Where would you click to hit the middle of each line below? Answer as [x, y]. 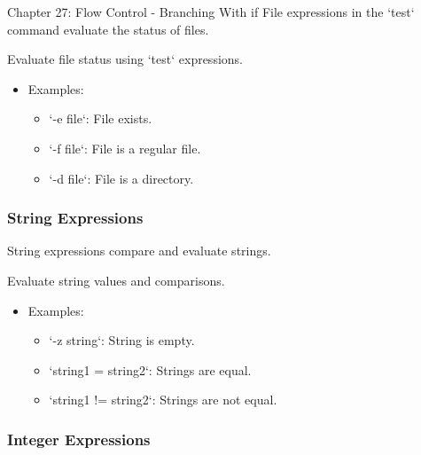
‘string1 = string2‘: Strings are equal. [150, 369]
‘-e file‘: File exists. [101, 118]
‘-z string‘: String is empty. [122, 340]
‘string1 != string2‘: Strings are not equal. [163, 400]
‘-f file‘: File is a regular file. [125, 148]
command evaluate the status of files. [108, 29]
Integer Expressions [79, 439]
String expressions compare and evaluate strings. [139, 251]
